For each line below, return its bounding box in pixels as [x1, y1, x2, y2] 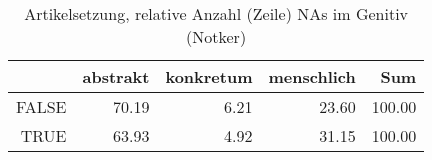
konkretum [165, 65, 253, 88]
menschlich [268, 65, 356, 88]
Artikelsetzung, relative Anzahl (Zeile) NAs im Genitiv [24, 2, 409, 25]
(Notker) [186, 25, 247, 48]
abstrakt [82, 65, 150, 88]
